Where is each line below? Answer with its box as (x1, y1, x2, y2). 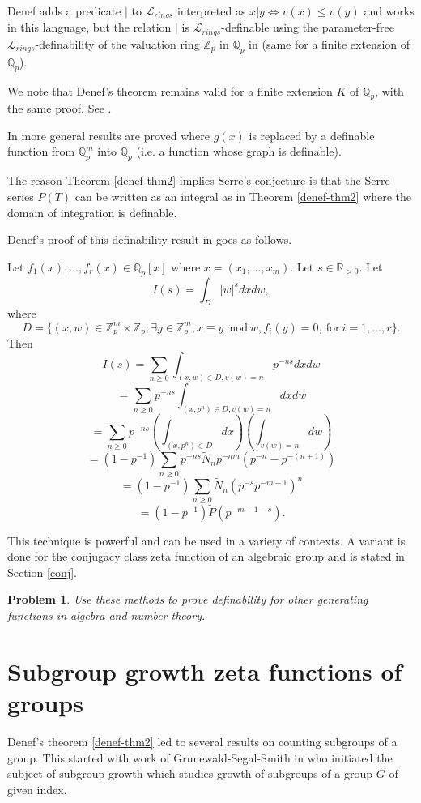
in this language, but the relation (7, 19, 172, 36)
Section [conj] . (7, 563, 77, 580)
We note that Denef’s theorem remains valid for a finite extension (7, 82, 333, 99)
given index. (7, 780, 67, 797)
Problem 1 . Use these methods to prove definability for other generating (7, 591, 368, 608)
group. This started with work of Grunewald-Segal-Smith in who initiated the (7, 749, 393, 766)
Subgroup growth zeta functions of (7, 654, 402, 687)
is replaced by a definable (249, 126, 375, 143)
